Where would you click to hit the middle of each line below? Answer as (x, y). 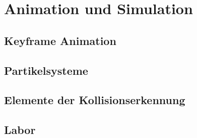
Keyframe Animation (60, 40)
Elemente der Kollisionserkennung (95, 100)
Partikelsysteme (46, 70)
